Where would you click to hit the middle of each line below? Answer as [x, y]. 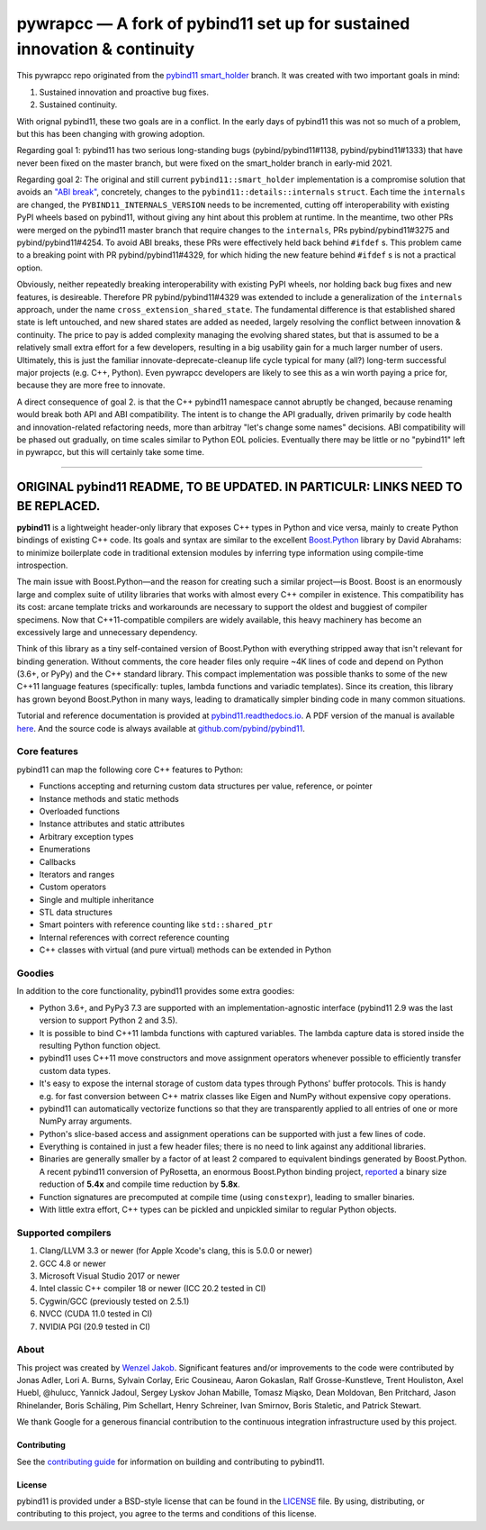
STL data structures [76, 912]
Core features [47, 751]
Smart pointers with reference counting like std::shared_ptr [156, 924]
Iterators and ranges [77, 874]
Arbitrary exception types [86, 836]
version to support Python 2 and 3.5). [108, 1020]
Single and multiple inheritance [97, 899]
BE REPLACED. [58, 506]
